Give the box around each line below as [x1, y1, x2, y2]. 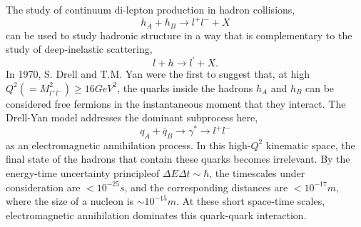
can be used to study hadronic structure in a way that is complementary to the [6, 27, 352, 42]
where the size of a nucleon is [6, 193, 134, 208]
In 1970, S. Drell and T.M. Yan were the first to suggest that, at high [6, 66, 310, 81]
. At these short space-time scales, [176, 193, 325, 208]
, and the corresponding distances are [124, 179, 288, 194]
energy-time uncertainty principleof [6, 166, 160, 181]
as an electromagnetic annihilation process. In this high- [6, 137, 251, 152]
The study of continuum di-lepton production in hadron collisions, [6, 2, 295, 16]
